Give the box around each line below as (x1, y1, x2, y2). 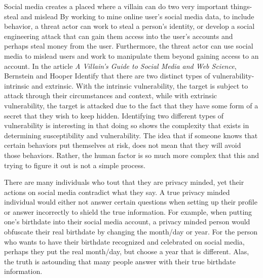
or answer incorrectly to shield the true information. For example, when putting (4, 206, 252, 217)
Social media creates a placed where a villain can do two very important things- (4, 1, 252, 11)
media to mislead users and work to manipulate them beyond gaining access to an (4, 50, 259, 61)
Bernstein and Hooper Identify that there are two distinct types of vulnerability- (4, 70, 254, 81)
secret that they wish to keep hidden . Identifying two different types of (4, 110, 224, 121)
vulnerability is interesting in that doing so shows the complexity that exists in (4, 120, 249, 131)
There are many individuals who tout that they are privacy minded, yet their (4, 177, 244, 187)
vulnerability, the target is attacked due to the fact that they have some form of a (4, 100, 258, 110)
